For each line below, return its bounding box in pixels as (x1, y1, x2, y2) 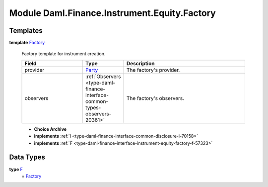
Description (127, 60, 155, 67)
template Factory (9, 40, 45, 46)
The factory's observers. (127, 94, 185, 101)
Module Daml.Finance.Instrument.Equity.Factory (9, 7, 216, 18)
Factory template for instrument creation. (21, 51, 106, 57)
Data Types (9, 153, 46, 162)
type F (9, 166, 23, 172)
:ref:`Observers (85, 73, 121, 80)
